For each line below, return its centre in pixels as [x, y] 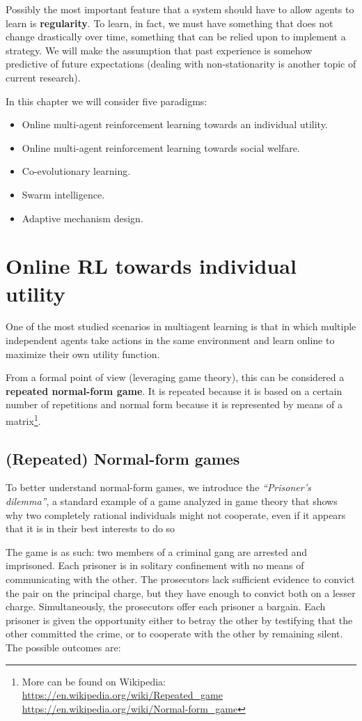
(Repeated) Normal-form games [123, 458]
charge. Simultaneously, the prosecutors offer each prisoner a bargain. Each [166, 606]
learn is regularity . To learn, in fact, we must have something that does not [170, 23]
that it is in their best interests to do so [90, 528]
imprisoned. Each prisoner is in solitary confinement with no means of [155, 565]
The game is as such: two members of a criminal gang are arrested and [156, 551]
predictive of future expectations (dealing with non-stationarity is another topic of [181, 64]
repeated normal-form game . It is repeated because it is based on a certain [174, 390]
